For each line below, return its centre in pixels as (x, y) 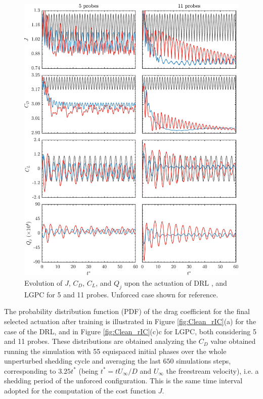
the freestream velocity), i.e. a (212, 370)
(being (88, 370)
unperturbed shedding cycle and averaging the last (82, 361)
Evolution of (43, 282)
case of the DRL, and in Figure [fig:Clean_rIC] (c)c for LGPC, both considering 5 (130, 331)
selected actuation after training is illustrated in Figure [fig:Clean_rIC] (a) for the (130, 321)
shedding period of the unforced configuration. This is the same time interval (123, 381)
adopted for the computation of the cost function (80, 391)
